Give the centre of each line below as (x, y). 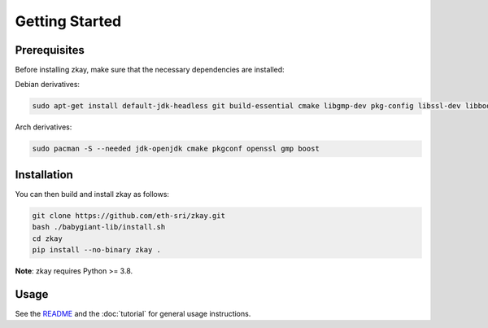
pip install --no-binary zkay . (97, 250)
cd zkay (47, 238)
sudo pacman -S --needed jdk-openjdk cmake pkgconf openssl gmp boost (176, 149)
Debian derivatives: (48, 85)
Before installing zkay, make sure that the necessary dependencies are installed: (150, 70)
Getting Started (68, 21)
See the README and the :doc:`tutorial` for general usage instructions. (133, 313)
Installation (44, 175)
